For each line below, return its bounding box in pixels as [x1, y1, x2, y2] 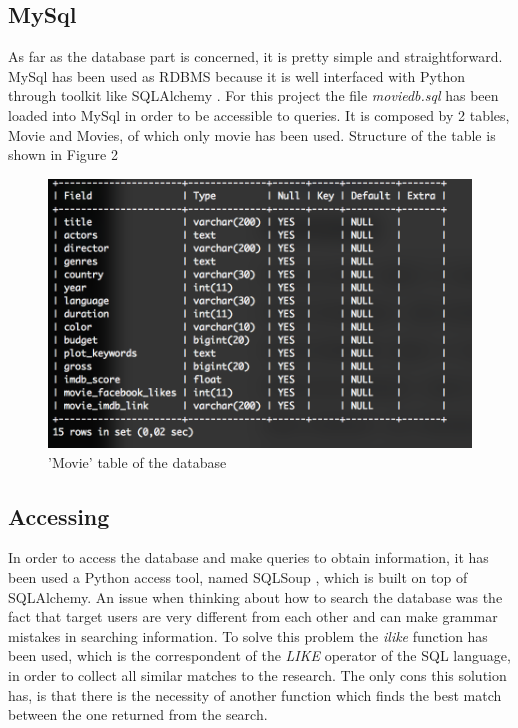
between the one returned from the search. [8, 704, 268, 725]
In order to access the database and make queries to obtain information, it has [8, 547, 489, 568]
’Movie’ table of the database [48, 451, 227, 472]
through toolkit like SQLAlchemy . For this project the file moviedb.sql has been [8, 85, 499, 106]
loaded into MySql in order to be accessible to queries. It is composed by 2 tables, [8, 104, 510, 125]
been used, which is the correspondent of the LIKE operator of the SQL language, [8, 645, 511, 666]
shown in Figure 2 [8, 144, 118, 165]
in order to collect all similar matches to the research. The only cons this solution [8, 664, 507, 685]
